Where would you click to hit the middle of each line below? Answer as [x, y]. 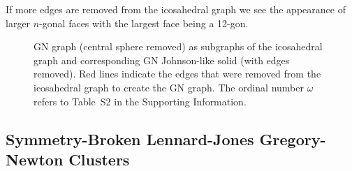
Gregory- [293, 139]
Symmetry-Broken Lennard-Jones [130, 139]
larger [18, 23]
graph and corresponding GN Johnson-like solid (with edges [162, 60]
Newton [35, 159]
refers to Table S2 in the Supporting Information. [140, 101]
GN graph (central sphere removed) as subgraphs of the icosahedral [178, 46]
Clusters [99, 159]
